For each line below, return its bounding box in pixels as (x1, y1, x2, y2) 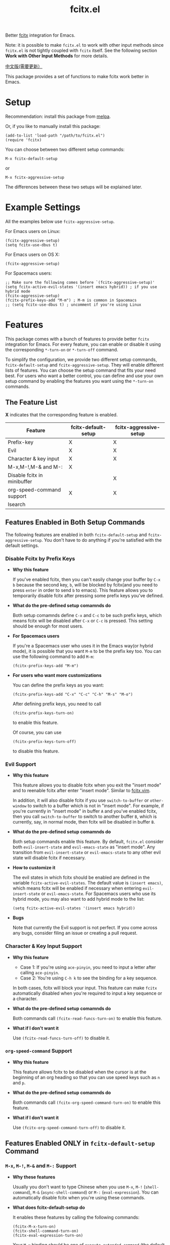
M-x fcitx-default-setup (5, 156, 58, 161)
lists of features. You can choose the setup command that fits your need (5, 367, 156, 373)
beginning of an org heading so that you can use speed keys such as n (12, 1074, 160, 1080)
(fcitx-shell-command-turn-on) (12, 1228, 79, 1233)
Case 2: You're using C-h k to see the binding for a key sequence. (20, 975, 158, 981)
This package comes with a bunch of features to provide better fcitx (5, 336, 149, 342)
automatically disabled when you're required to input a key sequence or (12, 990, 162, 996)
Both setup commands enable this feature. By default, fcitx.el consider (12, 839, 164, 845)
